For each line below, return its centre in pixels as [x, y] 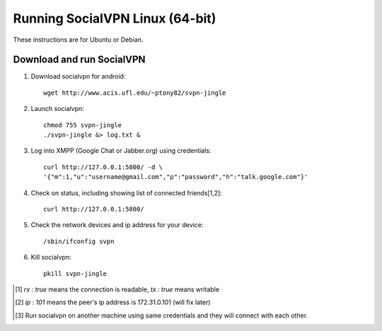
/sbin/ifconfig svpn [79, 241]
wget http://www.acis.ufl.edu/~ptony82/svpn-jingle [135, 93]
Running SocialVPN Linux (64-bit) [115, 18]
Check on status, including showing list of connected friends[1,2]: [126, 193]
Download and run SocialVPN [79, 60]
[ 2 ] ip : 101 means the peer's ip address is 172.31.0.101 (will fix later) [113, 302]
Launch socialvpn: [57, 109]
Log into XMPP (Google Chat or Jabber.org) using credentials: [121, 151]
